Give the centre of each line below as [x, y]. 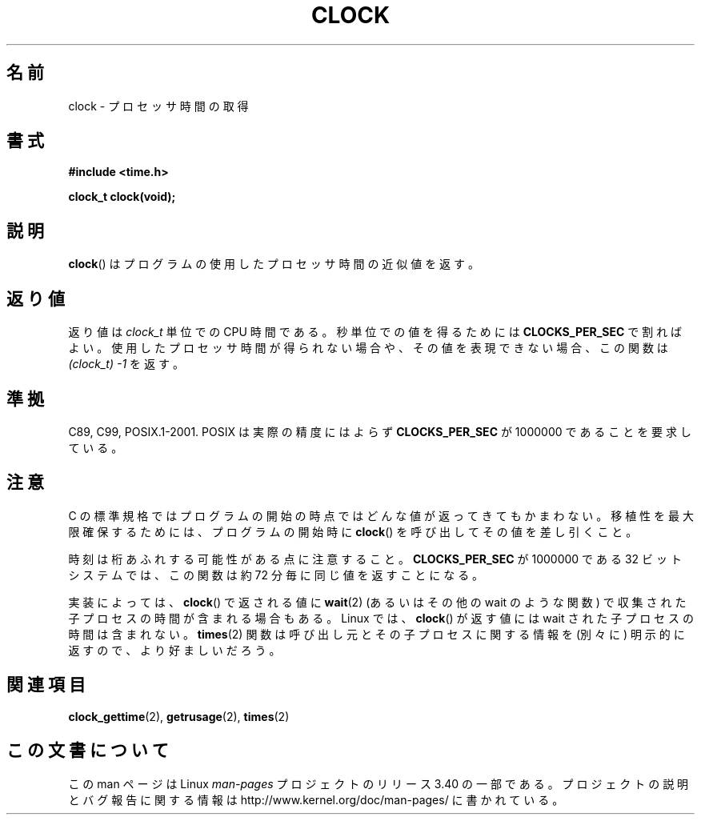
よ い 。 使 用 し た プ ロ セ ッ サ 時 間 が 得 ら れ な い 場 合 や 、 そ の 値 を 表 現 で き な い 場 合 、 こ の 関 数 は [368, 348]
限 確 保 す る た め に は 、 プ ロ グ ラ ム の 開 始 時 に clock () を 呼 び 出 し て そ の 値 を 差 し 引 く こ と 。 [353, 531]
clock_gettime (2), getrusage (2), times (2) [179, 716]
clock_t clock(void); [122, 197]
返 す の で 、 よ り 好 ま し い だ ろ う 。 [174, 650]
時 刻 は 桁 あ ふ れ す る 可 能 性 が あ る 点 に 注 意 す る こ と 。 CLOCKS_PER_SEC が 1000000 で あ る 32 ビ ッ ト [375, 559]
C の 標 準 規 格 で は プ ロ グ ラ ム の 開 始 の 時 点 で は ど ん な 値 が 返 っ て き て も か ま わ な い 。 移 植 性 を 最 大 [381, 515]
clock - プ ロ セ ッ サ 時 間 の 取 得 [158, 106]
